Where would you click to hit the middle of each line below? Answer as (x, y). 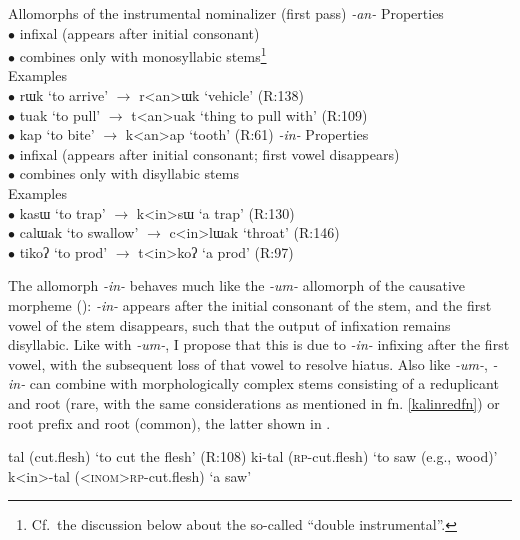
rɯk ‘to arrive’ (64, 95)
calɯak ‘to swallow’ (79, 232)
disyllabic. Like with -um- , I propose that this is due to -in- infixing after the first (259, 344)
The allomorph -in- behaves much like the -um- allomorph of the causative (237, 285)
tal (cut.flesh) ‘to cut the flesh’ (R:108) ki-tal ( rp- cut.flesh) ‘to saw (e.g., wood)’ (253, 456)
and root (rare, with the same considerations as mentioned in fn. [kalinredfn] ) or (254, 402)
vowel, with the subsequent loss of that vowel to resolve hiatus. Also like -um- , (248, 363)
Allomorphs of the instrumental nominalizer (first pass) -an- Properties (226, 13)
